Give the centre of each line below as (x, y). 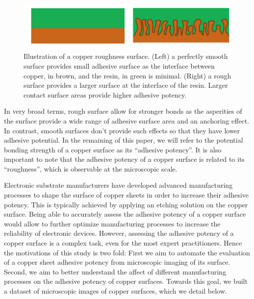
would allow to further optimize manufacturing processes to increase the (112, 223)
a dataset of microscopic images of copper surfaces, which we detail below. (115, 291)
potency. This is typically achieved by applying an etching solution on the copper (126, 204)
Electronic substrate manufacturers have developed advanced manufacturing (118, 185)
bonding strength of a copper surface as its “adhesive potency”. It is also (113, 149)
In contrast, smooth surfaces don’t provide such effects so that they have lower (122, 130)
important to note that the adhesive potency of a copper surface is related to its (124, 159)
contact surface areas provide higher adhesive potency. (105, 94)
